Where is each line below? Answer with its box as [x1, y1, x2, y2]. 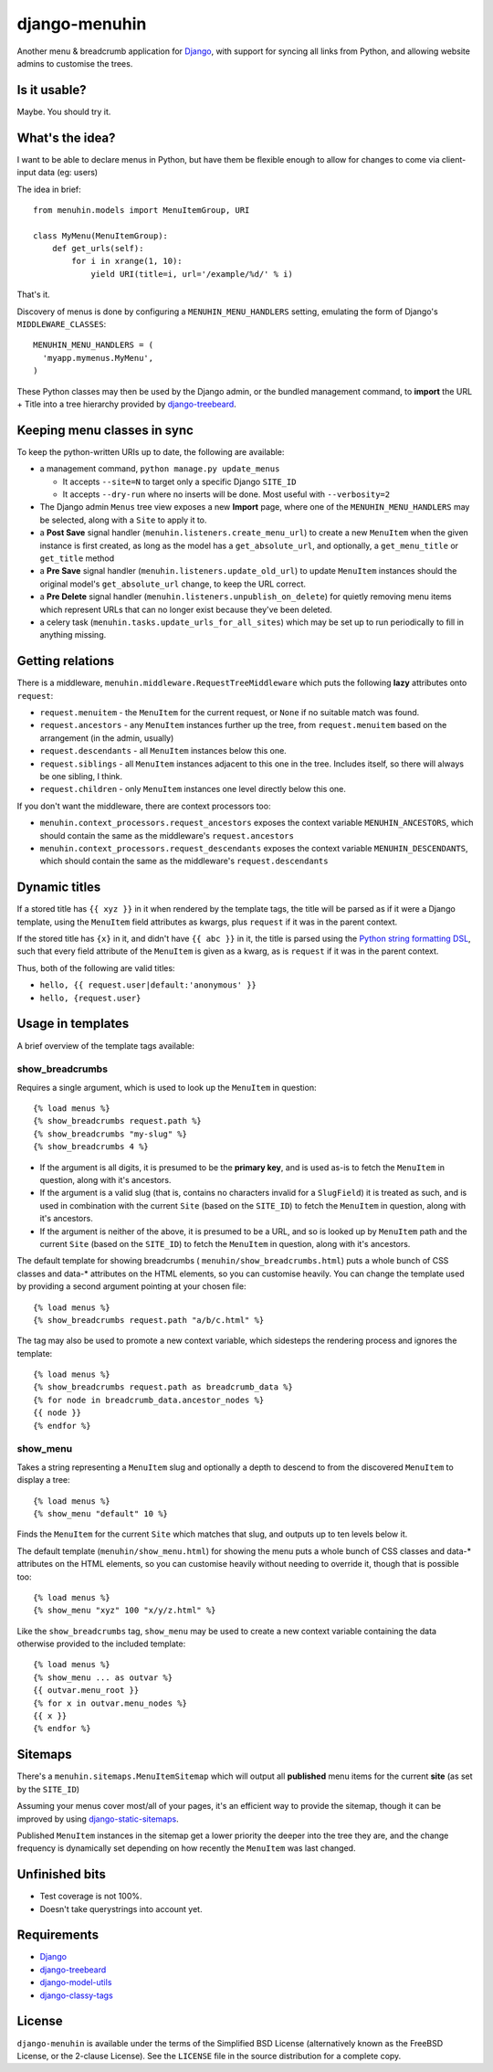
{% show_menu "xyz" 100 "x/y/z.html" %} [33, 1605, 216, 1616]
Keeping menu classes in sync [16, 422, 194, 438]
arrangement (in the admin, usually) [39, 732, 174, 744]
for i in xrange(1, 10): [71, 256, 183, 267]
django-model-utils [39, 1977, 112, 1988]
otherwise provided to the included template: [16, 1638, 186, 1649]
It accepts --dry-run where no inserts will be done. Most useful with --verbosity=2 [62, 489, 391, 500]
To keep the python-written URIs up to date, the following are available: [16, 446, 285, 457]
